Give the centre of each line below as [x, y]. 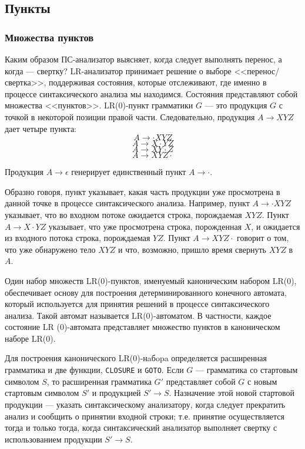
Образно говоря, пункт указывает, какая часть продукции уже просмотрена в [143, 191]
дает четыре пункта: [41, 128]
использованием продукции [53, 439]
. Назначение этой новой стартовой [232, 393]
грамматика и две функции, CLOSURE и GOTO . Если [94, 370]
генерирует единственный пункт [129, 172]
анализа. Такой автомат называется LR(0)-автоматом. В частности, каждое [138, 315]
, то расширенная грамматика [99, 381]
